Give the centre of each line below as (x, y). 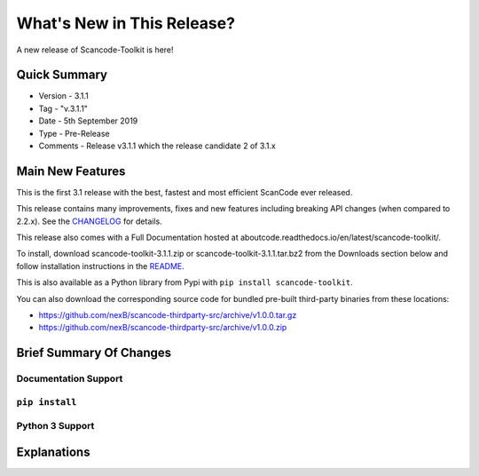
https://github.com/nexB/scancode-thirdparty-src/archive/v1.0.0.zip (163, 328)
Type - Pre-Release (74, 133)
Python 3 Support (55, 426)
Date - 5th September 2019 (88, 121)
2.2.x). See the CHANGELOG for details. (90, 221)
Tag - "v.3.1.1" (63, 108)
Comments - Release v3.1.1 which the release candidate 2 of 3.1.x (157, 146)
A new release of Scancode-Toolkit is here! (95, 50)
